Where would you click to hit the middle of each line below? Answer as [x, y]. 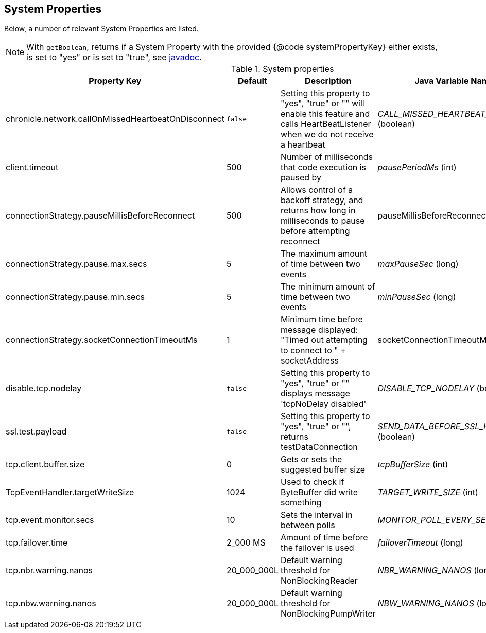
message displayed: [319, 330]
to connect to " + [313, 350]
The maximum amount [324, 254]
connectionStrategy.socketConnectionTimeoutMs [102, 340]
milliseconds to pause [323, 221]
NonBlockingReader [319, 581]
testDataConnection [319, 447]
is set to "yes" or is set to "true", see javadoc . [114, 57]
